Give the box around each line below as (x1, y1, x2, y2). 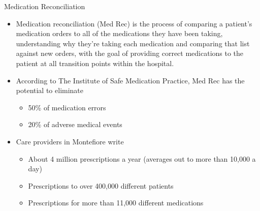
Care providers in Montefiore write (16, 136, 124, 146)
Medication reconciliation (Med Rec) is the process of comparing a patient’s (16, 18, 252, 28)
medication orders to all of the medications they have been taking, (16, 28, 223, 39)
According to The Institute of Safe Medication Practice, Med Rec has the (16, 75, 245, 85)
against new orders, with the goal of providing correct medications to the (16, 48, 244, 58)
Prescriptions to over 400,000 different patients (28, 180, 174, 191)
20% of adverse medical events (28, 119, 122, 130)
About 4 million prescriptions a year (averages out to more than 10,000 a (28, 153, 256, 164)
